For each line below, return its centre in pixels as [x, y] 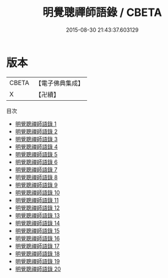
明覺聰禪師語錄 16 [37, 238]
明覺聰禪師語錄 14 [37, 223]
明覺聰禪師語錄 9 [36, 185]
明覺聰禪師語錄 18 [37, 254]
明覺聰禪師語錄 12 [37, 208]
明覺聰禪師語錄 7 [36, 169]
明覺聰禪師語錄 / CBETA [102, 13]
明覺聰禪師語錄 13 [37, 215]
